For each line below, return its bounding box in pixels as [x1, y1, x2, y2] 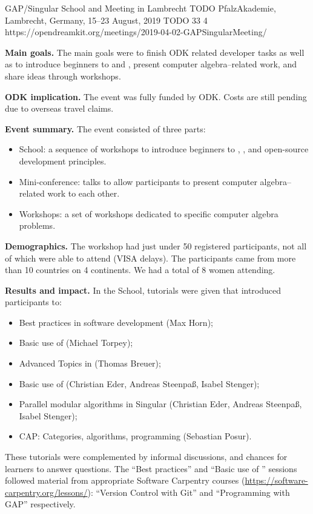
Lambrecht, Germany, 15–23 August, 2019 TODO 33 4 [5, 13, 208, 26]
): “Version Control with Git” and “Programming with [87, 485, 290, 498]
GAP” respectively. [5, 498, 76, 510]
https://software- [245, 474, 308, 487]
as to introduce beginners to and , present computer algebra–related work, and [5, 58, 297, 70]
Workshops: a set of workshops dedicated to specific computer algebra [19, 207, 278, 220]
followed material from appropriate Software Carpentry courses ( [5, 474, 245, 487]
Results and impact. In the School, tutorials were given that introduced [5, 283, 282, 296]
